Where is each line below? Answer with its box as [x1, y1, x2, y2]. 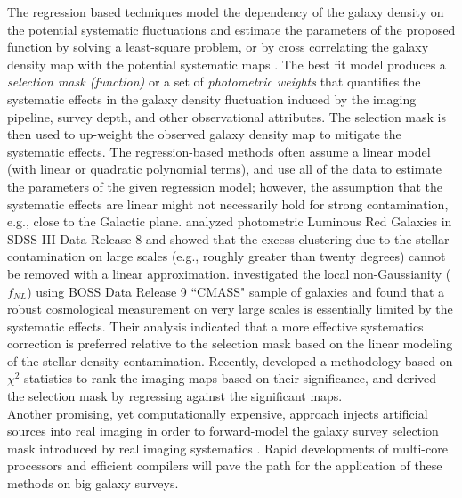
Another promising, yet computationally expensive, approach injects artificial [7, 404, 428, 422]
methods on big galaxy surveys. [7, 474, 179, 493]
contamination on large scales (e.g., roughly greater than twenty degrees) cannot [7, 247, 446, 265]
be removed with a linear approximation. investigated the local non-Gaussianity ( [7, 264, 451, 282]
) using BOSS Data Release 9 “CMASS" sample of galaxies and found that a [27, 282, 445, 300]
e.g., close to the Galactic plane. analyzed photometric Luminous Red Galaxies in [7, 212, 452, 231]
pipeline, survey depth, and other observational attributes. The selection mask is [7, 107, 446, 126]
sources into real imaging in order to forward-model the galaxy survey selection [7, 421, 439, 440]
